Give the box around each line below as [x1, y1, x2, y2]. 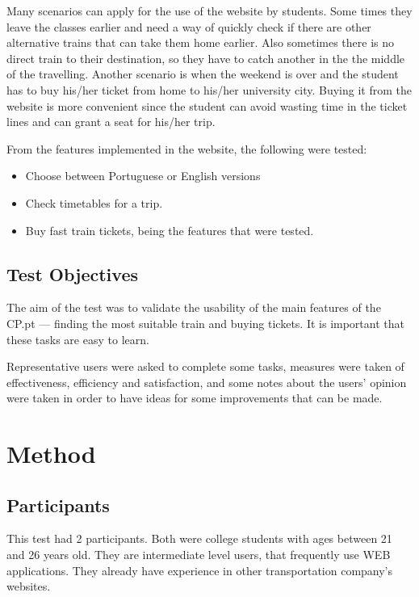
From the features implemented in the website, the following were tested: [6, 140, 367, 157]
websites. [6, 578, 51, 595]
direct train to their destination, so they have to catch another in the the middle [6, 49, 405, 66]
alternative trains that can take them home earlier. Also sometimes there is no [6, 34, 395, 51]
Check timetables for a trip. [25, 194, 163, 211]
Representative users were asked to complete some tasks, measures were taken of [6, 358, 404, 375]
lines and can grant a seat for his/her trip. [6, 113, 216, 130]
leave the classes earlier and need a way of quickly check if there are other [6, 18, 371, 35]
